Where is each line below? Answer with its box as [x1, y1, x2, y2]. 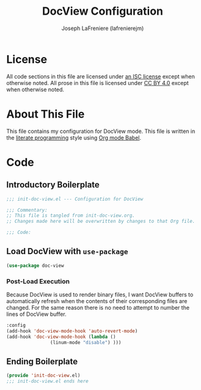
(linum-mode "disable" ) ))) [49, 339, 122, 345]
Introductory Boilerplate [6, 179, 100, 190]
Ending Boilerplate [6, 356, 78, 367]
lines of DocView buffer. [6, 310, 67, 318]
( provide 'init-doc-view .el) [6, 372, 81, 379]
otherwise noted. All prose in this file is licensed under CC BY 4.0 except [6, 79, 189, 86]
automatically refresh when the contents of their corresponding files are [6, 297, 188, 304]
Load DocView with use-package [6, 246, 128, 257]
